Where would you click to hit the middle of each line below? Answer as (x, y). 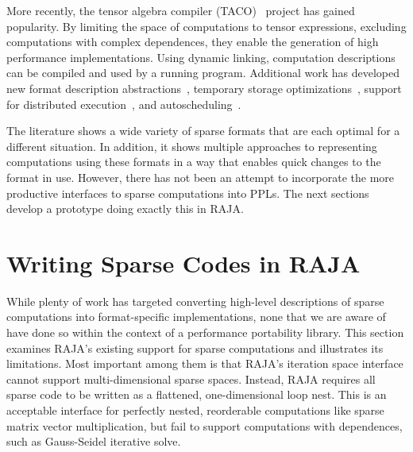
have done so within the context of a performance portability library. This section (205, 332)
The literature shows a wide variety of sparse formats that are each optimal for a (203, 131)
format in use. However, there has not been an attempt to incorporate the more (201, 177)
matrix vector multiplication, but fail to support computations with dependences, (205, 425)
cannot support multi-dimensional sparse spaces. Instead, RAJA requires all (191, 379)
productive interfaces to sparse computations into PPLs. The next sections (188, 193)
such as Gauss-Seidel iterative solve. (94, 441)
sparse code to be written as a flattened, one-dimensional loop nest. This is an (197, 394)
